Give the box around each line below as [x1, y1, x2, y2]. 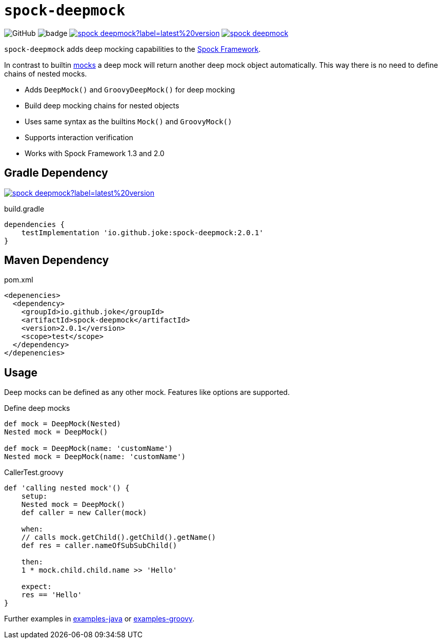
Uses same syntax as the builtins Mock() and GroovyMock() [25, 117, 232, 126]
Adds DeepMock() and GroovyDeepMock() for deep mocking [25, 85, 235, 94]
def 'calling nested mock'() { [4, 484, 130, 493]
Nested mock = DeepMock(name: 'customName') [4, 452, 186, 461]
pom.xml [4, 275, 33, 285]
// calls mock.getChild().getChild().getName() [21, 533, 216, 542]
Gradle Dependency [4, 166, 108, 180]
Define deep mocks [4, 404, 70, 413]
